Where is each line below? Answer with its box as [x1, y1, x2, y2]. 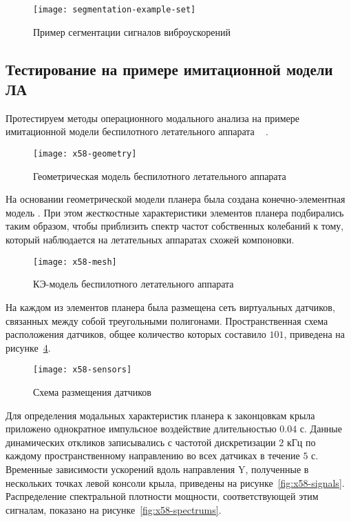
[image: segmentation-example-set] [33, 5, 196, 14]
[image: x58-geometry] [33, 149, 137, 159]
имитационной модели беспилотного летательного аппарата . [6, 124, 268, 139]
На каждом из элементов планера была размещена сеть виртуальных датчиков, [6, 299, 335, 314]
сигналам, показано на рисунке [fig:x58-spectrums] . [6, 502, 222, 516]
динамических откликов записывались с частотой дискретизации [6, 434, 276, 449]
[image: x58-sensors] [33, 365, 132, 375]
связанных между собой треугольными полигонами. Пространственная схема [6, 313, 328, 328]
